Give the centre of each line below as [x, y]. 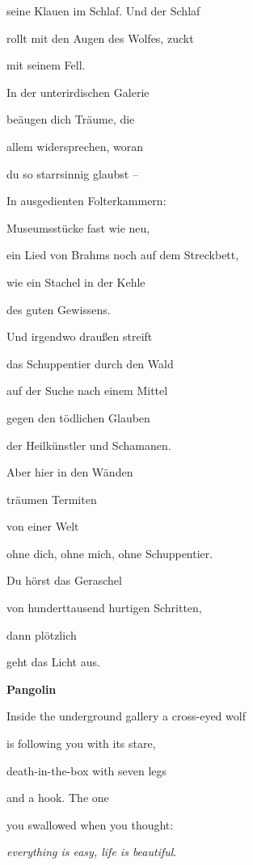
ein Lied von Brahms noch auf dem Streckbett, [123, 255]
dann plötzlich [42, 634]
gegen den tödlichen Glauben [78, 417]
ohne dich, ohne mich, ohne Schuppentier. [110, 553]
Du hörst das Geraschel [64, 580]
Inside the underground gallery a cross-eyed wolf [126, 716]
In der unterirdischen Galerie [78, 92]
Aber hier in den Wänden [70, 472]
